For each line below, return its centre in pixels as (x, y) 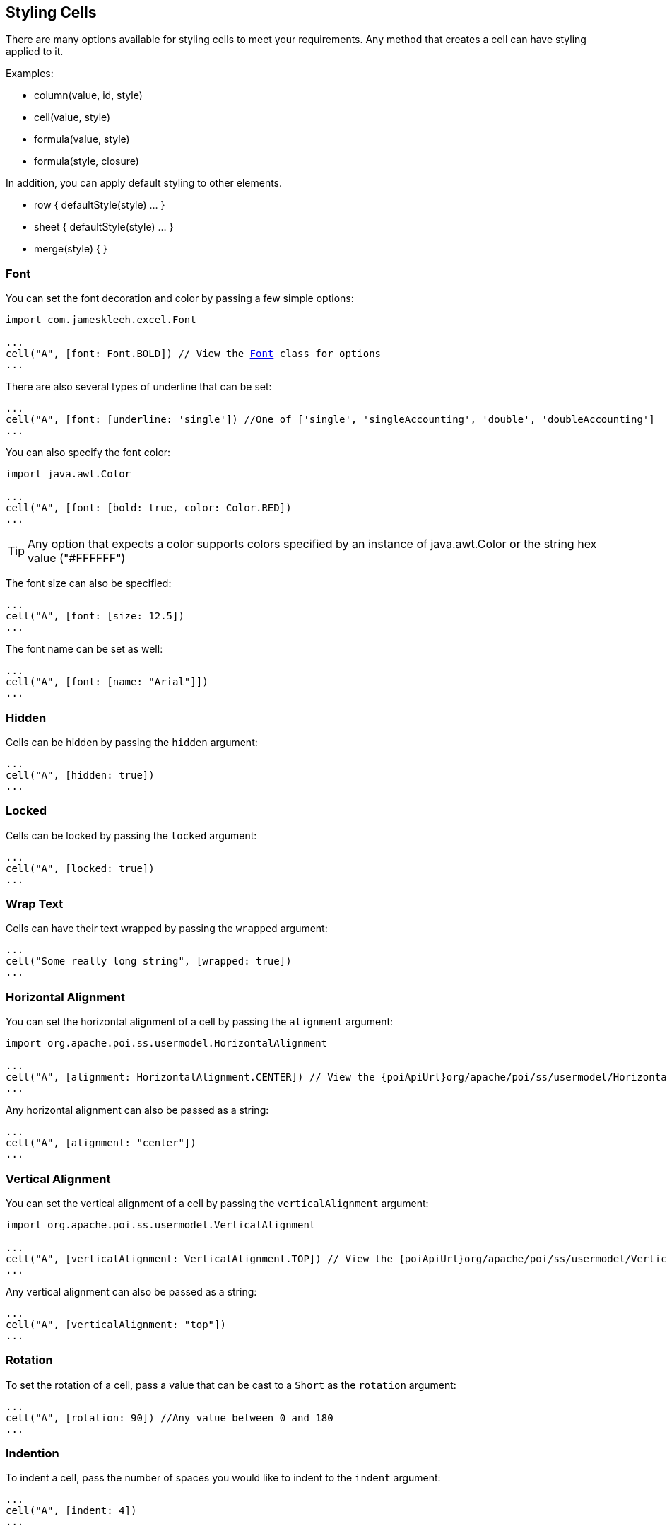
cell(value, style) (72, 117)
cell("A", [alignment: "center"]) (101, 1143)
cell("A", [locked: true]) (80, 868)
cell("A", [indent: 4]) (71, 1511)
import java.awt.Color (69, 474)
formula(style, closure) (87, 161)
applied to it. (35, 52)
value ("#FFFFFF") (77, 558)
